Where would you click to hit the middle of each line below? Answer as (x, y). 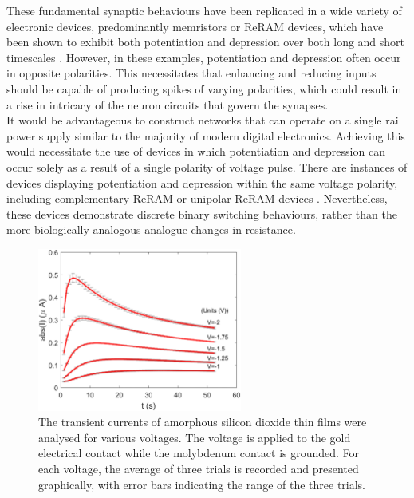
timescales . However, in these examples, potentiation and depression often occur (204, 57)
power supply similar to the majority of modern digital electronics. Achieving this (206, 135)
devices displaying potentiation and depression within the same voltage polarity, (202, 182)
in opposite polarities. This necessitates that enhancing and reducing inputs (191, 73)
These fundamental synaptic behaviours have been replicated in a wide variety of (204, 10)
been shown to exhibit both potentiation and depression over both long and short (206, 42)
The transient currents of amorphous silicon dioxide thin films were (203, 422)
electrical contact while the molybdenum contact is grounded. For (199, 453)
